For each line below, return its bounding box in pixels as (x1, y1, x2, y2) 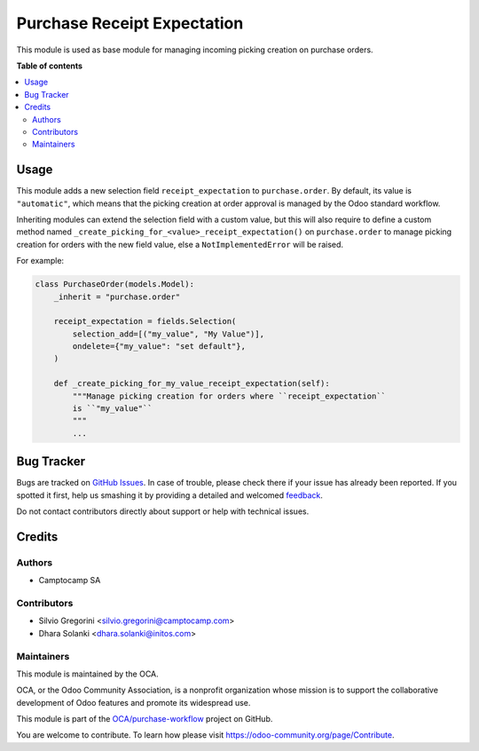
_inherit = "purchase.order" (53, 291, 181, 302)
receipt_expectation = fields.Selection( (53, 316, 237, 327)
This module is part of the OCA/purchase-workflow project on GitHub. (16, 714, 273, 724)
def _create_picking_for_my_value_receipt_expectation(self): (53, 378, 330, 389)
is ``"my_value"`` (72, 404, 153, 414)
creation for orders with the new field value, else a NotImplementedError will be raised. (16, 239, 344, 249)
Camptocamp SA (38, 575, 101, 586)
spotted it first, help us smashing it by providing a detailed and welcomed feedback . (16, 489, 324, 501)
